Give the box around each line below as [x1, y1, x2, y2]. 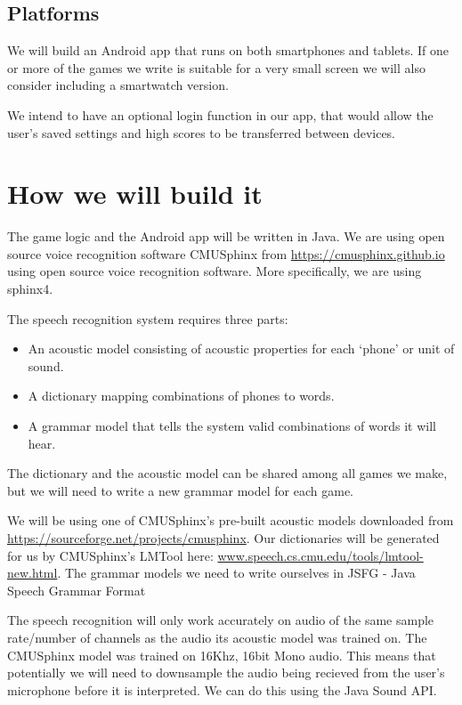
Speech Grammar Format [7, 580, 146, 599]
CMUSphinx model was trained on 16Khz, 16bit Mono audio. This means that [7, 645, 436, 664]
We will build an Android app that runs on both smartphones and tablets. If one [7, 41, 449, 60]
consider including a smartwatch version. [7, 76, 229, 94]
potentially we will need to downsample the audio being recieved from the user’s [7, 663, 445, 682]
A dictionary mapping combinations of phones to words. [28, 386, 335, 405]
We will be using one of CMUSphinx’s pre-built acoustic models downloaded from [7, 511, 454, 530]
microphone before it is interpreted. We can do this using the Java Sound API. [7, 680, 437, 699]
